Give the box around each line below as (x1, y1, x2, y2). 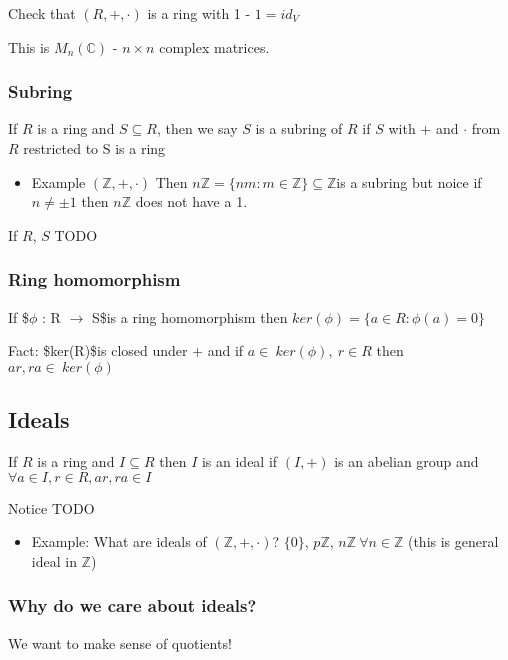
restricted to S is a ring (23, 138, 166, 158)
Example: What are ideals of (31, 531, 207, 552)
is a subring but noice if (336, 171, 482, 192)
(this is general (407, 531, 499, 552)
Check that (8, 3, 76, 23)
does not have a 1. (135, 191, 248, 212)
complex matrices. (159, 36, 270, 57)
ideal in (31, 550, 77, 571)
